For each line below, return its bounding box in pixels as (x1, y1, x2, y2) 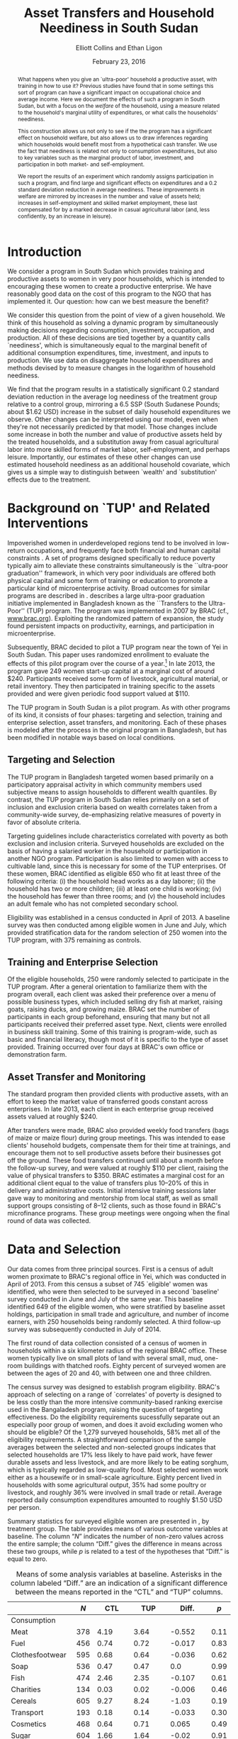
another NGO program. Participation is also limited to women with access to (7, 854, 229, 862)
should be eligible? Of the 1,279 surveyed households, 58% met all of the (7, 1428, 221, 1437)
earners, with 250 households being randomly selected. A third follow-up (7, 1318, 221, 1326)
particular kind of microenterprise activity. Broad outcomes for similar (7, 584, 210, 593)
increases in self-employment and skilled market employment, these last (17, 199, 198, 206)
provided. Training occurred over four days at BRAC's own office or (7, 1043, 204, 1051)
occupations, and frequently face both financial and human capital (26, 546, 221, 555)
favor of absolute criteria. (7, 818, 81, 826)
